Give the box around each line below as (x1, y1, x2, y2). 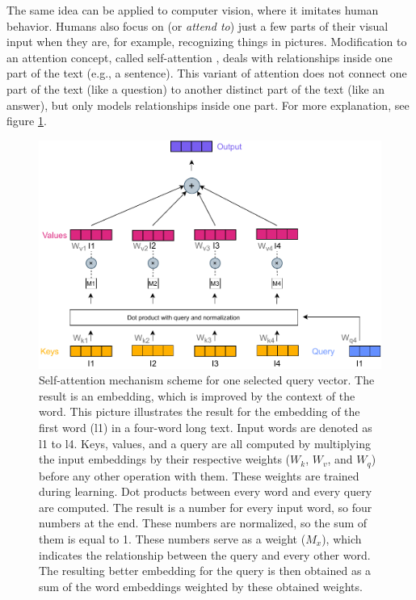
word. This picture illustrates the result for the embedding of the (39, 403, 360, 420)
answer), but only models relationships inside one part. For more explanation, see (6, 96, 410, 113)
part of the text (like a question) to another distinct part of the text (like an (6, 80, 385, 97)
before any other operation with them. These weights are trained (39, 467, 359, 484)
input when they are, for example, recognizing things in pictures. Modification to (6, 33, 407, 50)
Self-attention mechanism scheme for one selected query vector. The (39, 371, 375, 388)
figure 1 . (6, 112, 47, 129)
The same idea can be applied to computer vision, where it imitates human (6, 2, 379, 18)
